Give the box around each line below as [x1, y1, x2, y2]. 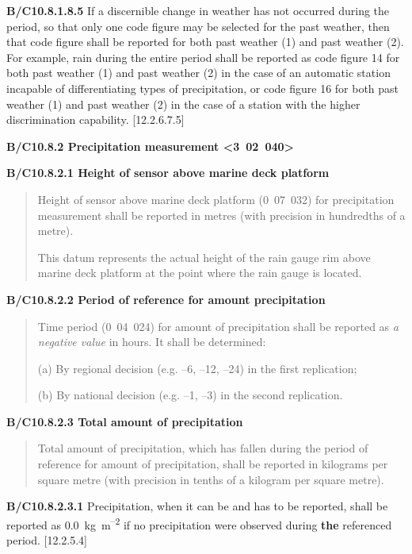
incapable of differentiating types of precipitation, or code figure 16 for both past [6, 79, 399, 96]
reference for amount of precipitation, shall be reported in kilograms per [37, 456, 388, 472]
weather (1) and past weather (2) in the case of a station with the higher [6, 95, 360, 112]
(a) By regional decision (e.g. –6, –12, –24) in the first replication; [37, 360, 357, 376]
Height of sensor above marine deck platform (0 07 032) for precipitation [37, 190, 395, 207]
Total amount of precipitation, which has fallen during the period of [37, 440, 368, 456]
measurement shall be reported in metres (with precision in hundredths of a [37, 206, 406, 223]
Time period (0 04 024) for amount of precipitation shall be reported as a [37, 317, 399, 334]
